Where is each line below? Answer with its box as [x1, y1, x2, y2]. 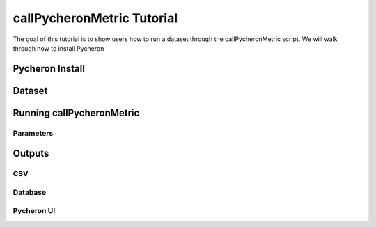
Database [13, 187, 47, 197]
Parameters [13, 128, 54, 138]
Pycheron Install [13, 63, 85, 75]
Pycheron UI [13, 206, 56, 216]
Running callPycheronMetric [13, 107, 140, 118]
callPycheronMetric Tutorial [13, 10, 178, 26]
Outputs [13, 148, 49, 159]
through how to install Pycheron [13, 44, 104, 52]
